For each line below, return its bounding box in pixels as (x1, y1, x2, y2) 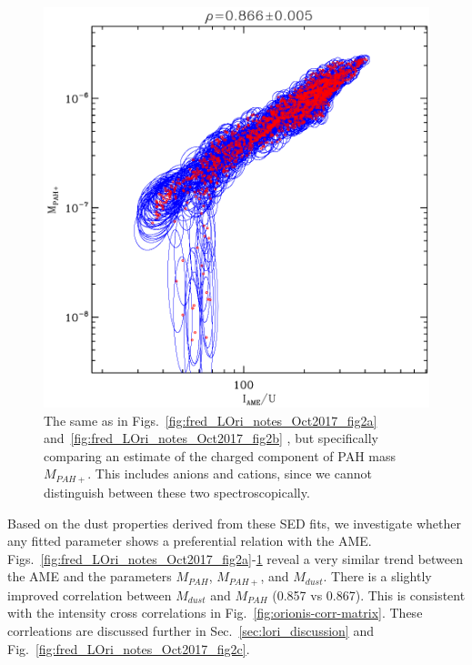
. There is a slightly (323, 567, 432, 586)
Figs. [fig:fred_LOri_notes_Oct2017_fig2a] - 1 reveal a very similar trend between (7, 549, 464, 568)
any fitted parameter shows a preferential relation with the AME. (7, 531, 372, 550)
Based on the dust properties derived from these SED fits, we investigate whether (7, 513, 461, 532)
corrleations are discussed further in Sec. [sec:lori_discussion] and (7, 620, 374, 640)
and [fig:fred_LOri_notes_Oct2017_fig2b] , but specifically (44, 428, 379, 448)
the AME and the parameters (7, 567, 172, 586)
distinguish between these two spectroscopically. (44, 482, 310, 501)
